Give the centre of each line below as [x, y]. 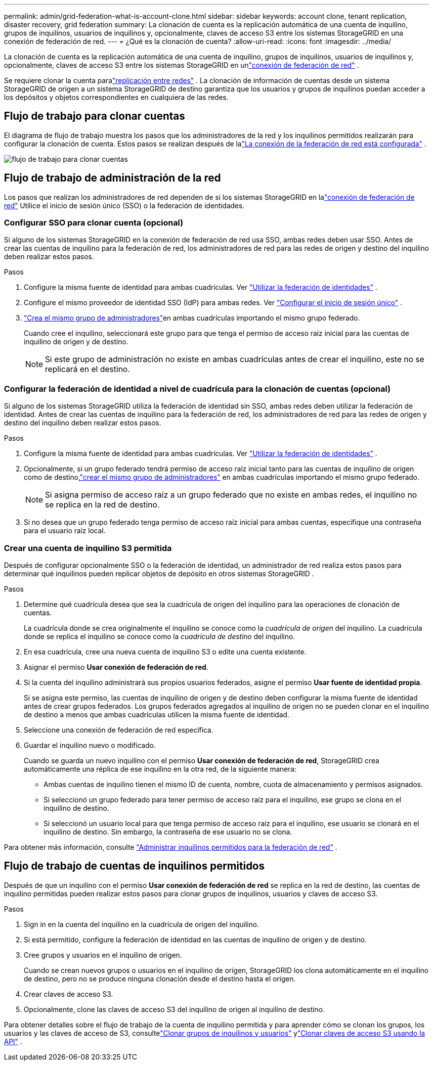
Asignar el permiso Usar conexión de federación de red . [116, 667]
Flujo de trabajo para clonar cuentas [95, 116]
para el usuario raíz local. [65, 531]
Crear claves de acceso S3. [68, 994]
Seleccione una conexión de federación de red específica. [119, 730]
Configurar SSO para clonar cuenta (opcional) [94, 223]
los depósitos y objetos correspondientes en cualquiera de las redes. [116, 97]
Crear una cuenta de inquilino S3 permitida [88, 548]
